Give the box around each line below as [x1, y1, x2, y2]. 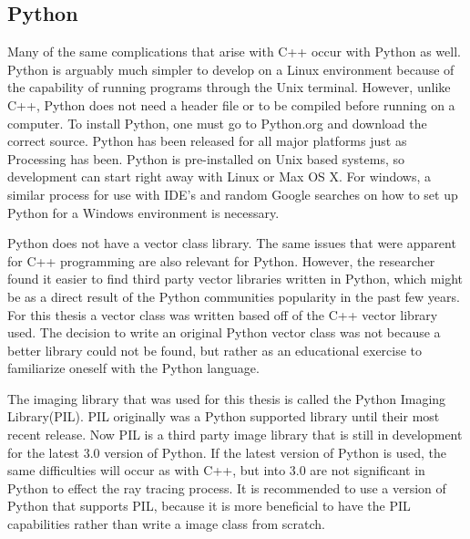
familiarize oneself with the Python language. [7, 358, 260, 378]
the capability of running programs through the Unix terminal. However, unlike [7, 78, 451, 97]
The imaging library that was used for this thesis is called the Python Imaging [7, 389, 446, 408]
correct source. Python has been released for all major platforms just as [7, 131, 407, 150]
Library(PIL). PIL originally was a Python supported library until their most [7, 407, 440, 426]
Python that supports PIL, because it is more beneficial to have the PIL [7, 496, 411, 515]
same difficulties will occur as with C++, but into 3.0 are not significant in [7, 461, 425, 480]
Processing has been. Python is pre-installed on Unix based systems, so [7, 149, 405, 168]
